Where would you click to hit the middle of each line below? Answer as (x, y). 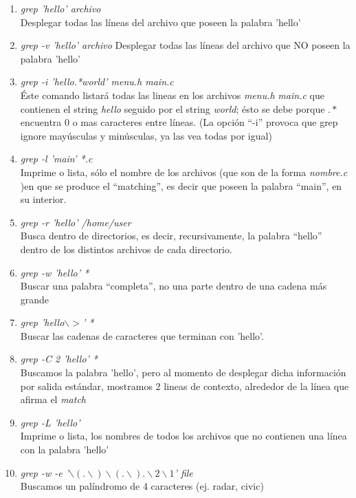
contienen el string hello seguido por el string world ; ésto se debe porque (173, 108)
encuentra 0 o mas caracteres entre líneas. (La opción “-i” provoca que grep (179, 122)
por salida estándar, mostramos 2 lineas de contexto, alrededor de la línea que (185, 386)
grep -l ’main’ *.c (56, 159)
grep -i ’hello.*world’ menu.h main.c (97, 82)
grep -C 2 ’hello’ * (59, 359)
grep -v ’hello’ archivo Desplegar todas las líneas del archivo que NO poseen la (185, 45)
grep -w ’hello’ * (55, 272)
